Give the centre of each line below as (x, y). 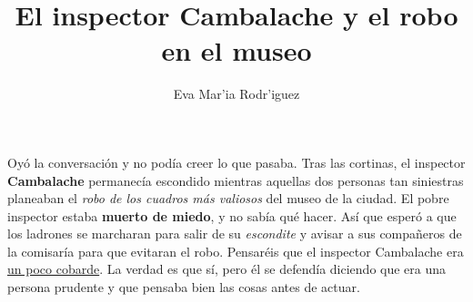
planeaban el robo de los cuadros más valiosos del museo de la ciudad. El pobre (228, 198)
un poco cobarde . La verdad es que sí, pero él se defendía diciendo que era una (227, 269)
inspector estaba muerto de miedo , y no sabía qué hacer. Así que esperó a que (232, 215)
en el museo (236, 50)
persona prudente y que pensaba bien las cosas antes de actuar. (184, 287)
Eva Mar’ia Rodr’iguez (236, 94)
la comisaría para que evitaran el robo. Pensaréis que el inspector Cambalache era (236, 251)
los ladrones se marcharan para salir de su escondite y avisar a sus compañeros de (235, 234)
